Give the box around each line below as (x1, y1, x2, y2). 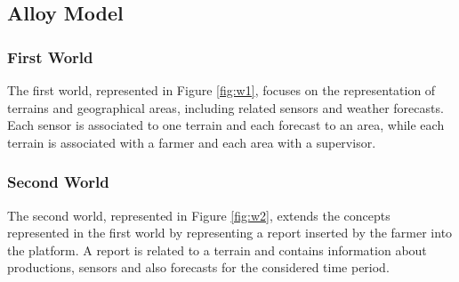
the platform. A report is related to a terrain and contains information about (7, 240, 427, 259)
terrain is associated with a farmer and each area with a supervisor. (7, 133, 376, 151)
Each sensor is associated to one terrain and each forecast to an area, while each (7, 116, 445, 134)
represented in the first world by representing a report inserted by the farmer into (7, 223, 453, 242)
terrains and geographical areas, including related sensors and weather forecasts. (7, 98, 444, 117)
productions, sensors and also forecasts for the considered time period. (7, 258, 390, 277)
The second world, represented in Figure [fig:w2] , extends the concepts (7, 205, 391, 224)
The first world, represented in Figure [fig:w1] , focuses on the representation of (7, 81, 436, 99)
